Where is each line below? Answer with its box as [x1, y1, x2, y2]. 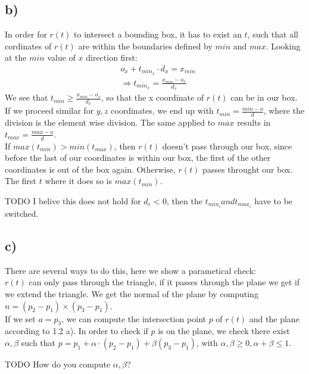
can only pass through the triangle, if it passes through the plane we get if [29, 276, 300, 288]
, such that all [247, 28, 298, 40]
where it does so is [45, 174, 113, 187]
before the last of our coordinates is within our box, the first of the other [5, 151, 271, 164]
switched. [5, 207, 39, 220]
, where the [263, 104, 305, 117]
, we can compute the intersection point [61, 312, 206, 325]
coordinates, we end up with [111, 104, 214, 117]
